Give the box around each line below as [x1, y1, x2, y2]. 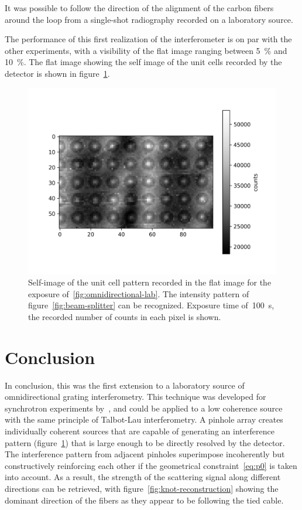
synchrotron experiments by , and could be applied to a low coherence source [5, 402, 283, 414]
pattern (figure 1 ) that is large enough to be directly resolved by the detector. [5, 436, 285, 448]
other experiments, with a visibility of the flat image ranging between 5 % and [5, 44, 287, 56]
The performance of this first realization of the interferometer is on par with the [5, 33, 292, 45]
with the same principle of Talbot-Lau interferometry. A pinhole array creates [5, 413, 283, 426]
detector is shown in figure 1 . [5, 67, 110, 79]
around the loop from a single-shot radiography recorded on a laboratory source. [5, 13, 293, 25]
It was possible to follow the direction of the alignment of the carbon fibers [5, 2, 274, 13]
